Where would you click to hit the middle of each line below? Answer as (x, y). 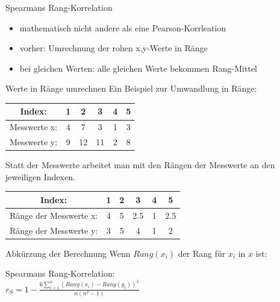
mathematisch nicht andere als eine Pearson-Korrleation (123, 27)
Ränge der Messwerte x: (54, 215)
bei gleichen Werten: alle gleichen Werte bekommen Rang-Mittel (138, 68)
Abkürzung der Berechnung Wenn (68, 253)
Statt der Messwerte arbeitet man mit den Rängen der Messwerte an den (140, 165)
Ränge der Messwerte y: (54, 230)
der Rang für (202, 253)
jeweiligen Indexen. (40, 176)
